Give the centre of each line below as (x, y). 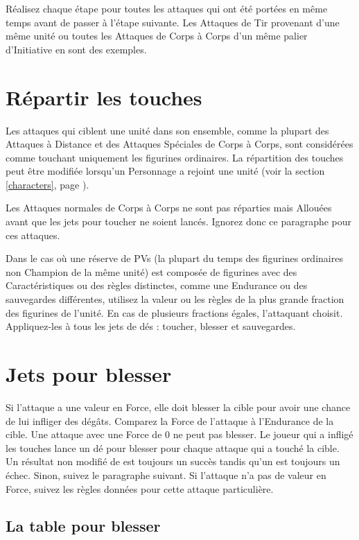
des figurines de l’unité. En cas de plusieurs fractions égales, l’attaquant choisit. (174, 312)
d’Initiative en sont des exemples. (76, 49)
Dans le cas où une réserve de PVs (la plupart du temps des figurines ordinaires (174, 258)
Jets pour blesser (89, 374)
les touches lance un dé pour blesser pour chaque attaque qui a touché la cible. (173, 447)
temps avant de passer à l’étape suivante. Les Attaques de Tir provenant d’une (173, 22)
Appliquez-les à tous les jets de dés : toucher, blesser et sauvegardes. (151, 326)
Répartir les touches (104, 97)
